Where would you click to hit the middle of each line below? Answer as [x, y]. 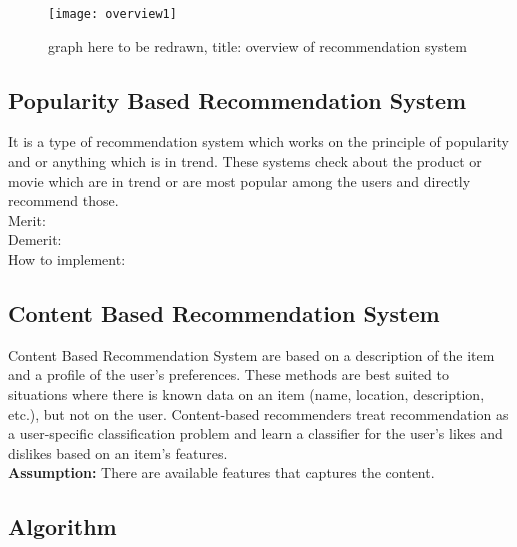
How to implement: [67, 259]
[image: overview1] [112, 14]
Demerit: [35, 239]
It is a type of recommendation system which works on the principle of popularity [258, 141]
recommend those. [63, 200]
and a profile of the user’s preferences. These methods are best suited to [228, 374]
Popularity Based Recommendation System [237, 99]
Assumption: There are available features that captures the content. [221, 472]
